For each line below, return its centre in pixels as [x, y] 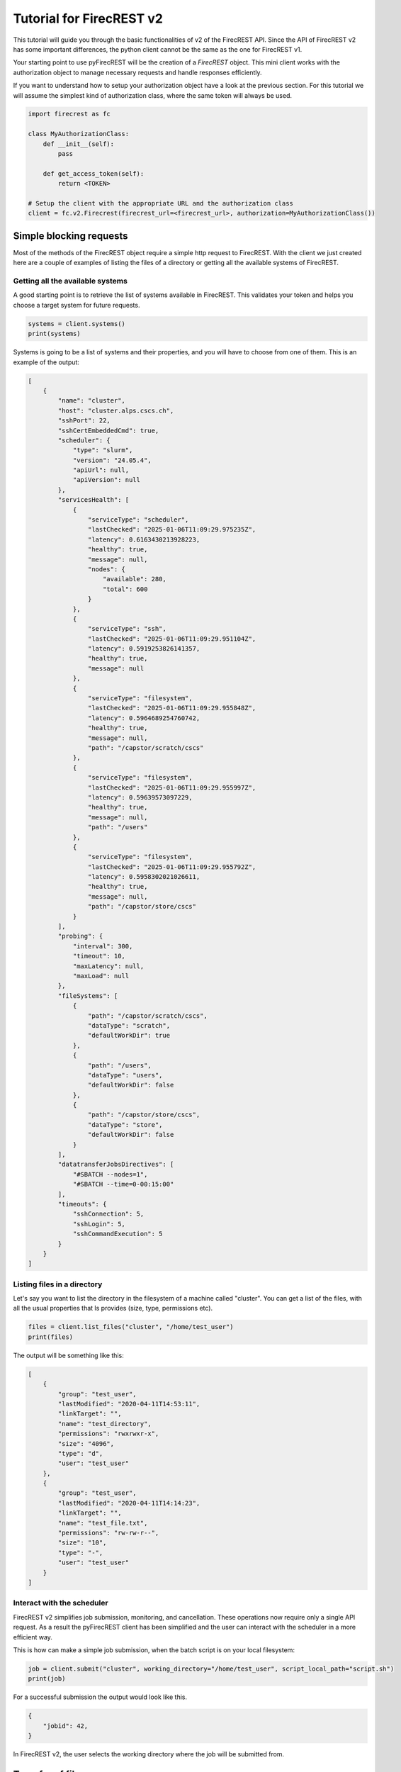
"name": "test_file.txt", [103, 1523]
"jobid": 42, [66, 1726]
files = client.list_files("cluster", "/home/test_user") [131, 1327]
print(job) [47, 1679]
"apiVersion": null [107, 480]
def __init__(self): [79, 144]
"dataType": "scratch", [129, 1025]
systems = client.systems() [77, 324]
